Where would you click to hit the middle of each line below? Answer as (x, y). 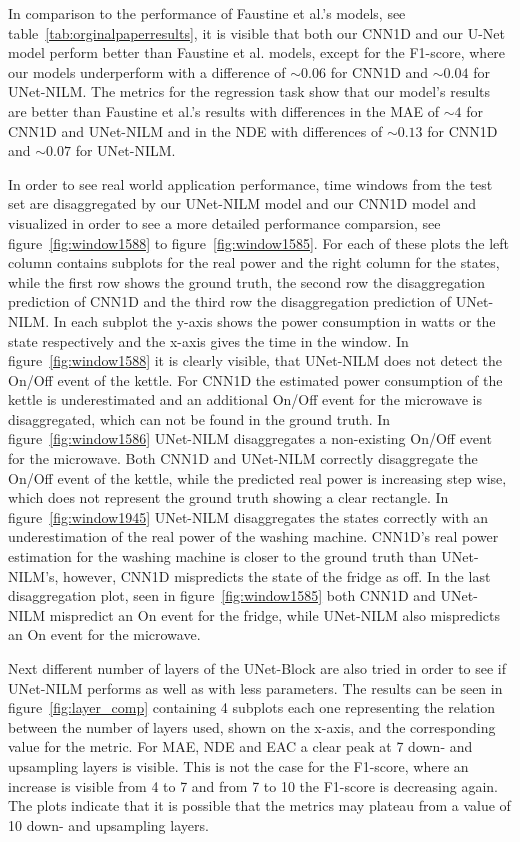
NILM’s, (33, 575)
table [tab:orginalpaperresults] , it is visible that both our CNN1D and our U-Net (256, 32)
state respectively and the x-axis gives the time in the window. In (208, 340)
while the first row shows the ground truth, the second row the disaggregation (247, 281)
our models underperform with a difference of (147, 71)
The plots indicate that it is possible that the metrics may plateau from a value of (259, 805)
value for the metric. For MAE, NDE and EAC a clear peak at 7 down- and (240, 746)
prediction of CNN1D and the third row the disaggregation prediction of (230, 301)
